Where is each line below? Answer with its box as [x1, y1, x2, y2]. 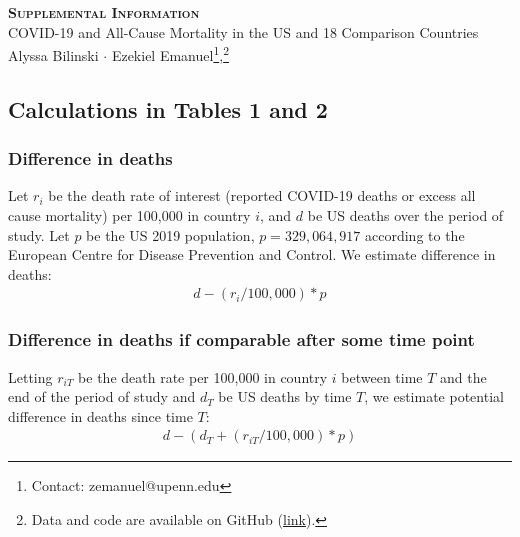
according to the [365, 224, 465, 245]
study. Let [8, 224, 70, 245]
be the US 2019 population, [86, 224, 255, 245]
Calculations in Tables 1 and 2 [8, 93, 328, 124]
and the [440, 366, 487, 387]
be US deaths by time [218, 386, 352, 407]
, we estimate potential [364, 386, 504, 407]
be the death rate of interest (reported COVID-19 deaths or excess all [48, 185, 476, 206]
